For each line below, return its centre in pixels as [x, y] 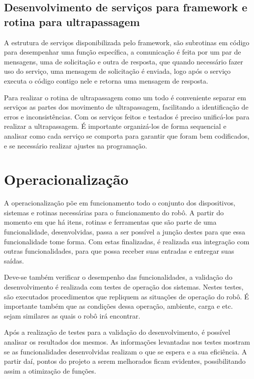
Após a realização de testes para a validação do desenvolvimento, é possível [117, 332]
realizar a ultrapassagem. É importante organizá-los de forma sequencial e [115, 126]
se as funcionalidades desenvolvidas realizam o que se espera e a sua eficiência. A [126, 351]
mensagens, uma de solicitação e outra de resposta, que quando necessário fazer [124, 61]
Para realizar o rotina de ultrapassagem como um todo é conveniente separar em [125, 97]
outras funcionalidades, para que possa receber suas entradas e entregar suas [119, 251]
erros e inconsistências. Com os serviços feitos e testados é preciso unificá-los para [127, 116]
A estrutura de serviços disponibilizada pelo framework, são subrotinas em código [127, 42]
